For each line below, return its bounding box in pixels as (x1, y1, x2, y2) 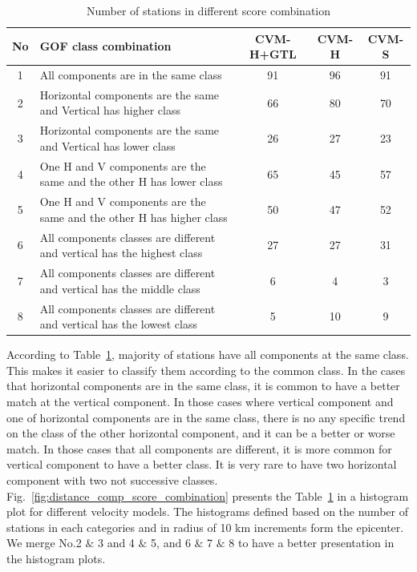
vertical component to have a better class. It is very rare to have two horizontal (6, 456, 397, 473)
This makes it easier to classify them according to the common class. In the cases (6, 361, 406, 378)
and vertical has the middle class (39, 280, 200, 296)
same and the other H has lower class (39, 173, 223, 190)
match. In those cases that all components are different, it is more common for (6, 440, 392, 457)
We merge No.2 (6, 534, 82, 551)
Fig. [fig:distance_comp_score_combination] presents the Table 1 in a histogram (6, 487, 409, 504)
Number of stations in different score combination (86, 2, 331, 18)
